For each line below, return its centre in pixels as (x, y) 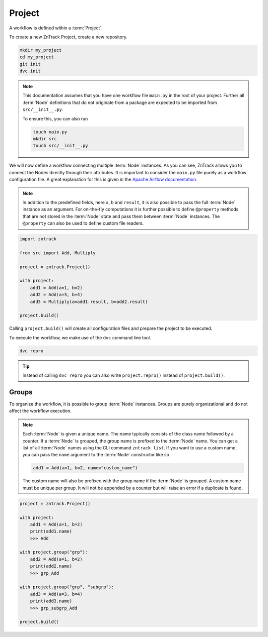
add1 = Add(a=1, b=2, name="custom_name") (85, 468)
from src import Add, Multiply (58, 253)
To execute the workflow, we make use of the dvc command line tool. (80, 337)
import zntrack (38, 239)
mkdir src (45, 139)
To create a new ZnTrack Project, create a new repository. (68, 37)
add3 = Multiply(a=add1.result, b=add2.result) (89, 302)
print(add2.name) (51, 566)
